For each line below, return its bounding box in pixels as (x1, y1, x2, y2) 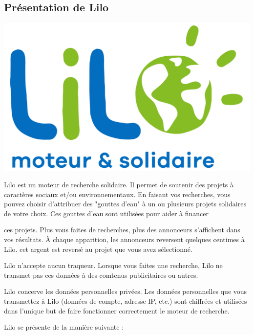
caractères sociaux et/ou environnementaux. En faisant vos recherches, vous (4, 189, 231, 199)
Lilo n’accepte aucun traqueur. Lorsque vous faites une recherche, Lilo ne (4, 260, 223, 270)
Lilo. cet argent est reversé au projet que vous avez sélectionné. (4, 244, 192, 254)
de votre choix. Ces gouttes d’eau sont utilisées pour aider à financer (4, 208, 209, 218)
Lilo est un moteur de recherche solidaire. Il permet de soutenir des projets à (4, 179, 233, 189)
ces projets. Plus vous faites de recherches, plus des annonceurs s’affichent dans (4, 224, 240, 235)
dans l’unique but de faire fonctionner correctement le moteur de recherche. (4, 305, 230, 315)
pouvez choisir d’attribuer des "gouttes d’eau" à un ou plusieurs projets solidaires (4, 199, 246, 209)
